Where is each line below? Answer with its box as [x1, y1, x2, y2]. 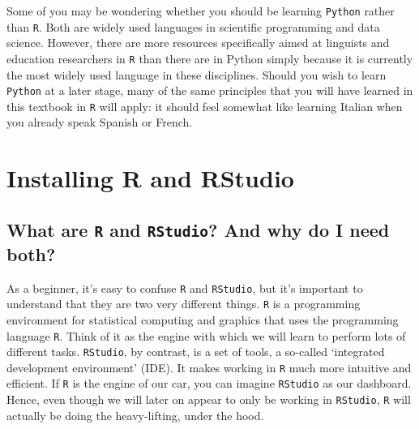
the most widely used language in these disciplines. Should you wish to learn [6, 66, 387, 83]
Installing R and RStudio [6, 161, 294, 195]
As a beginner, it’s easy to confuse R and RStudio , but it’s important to [6, 279, 363, 296]
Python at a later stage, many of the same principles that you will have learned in [6, 82, 413, 99]
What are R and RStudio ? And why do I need [6, 217, 390, 242]
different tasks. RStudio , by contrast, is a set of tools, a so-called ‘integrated [6, 343, 385, 360]
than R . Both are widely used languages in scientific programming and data [6, 18, 380, 35]
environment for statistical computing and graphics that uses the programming [6, 311, 399, 328]
